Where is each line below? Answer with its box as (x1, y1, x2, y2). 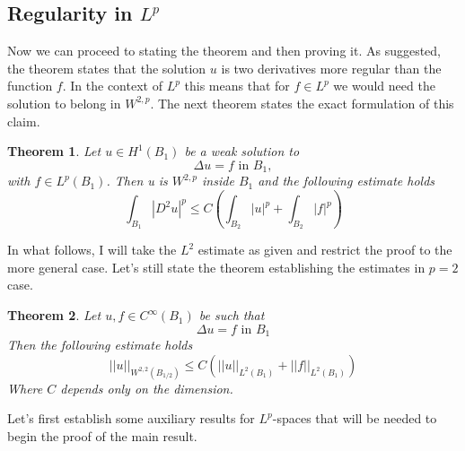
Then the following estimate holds (7, 335, 193, 354)
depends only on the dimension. (60, 378, 233, 397)
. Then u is (106, 171, 168, 190)
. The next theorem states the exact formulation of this (150, 93, 454, 112)
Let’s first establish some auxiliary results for (7, 409, 255, 428)
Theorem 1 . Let (7, 142, 101, 160)
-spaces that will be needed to (272, 409, 437, 428)
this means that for (184, 76, 290, 95)
